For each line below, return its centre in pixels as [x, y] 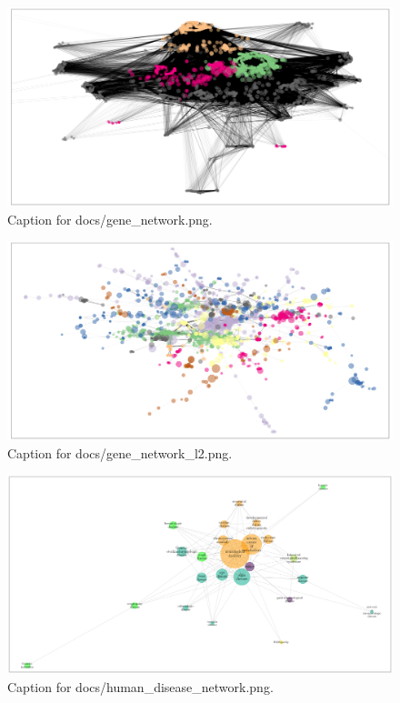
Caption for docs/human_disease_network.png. [140, 687]
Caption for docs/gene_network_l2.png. [120, 452]
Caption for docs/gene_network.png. [110, 219]
